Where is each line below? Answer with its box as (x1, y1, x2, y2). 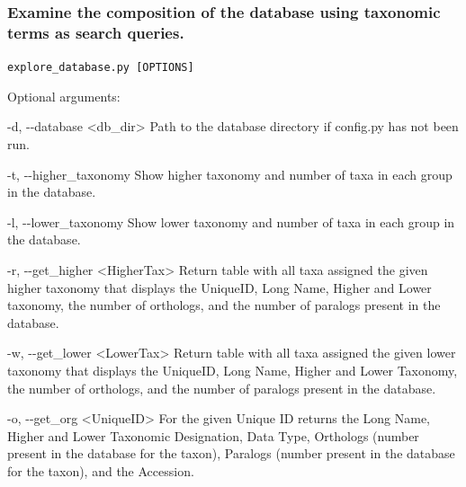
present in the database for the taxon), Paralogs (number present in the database (7, 444, 455, 463)
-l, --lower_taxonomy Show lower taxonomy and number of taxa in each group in (7, 212, 455, 231)
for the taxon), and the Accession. (7, 461, 194, 480)
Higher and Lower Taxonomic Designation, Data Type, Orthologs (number (7, 426, 419, 445)
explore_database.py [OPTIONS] (7, 61, 194, 75)
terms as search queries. (7, 21, 184, 43)
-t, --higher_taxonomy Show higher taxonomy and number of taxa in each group (7, 164, 453, 183)
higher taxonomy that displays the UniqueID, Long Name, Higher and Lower (7, 278, 432, 297)
